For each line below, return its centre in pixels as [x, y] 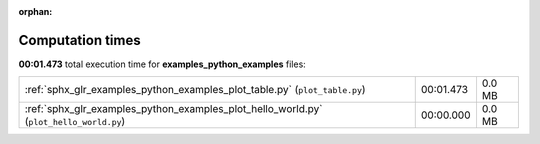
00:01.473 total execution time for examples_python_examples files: [162, 64]
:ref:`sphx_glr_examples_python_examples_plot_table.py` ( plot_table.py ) [195, 90]
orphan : [35, 11]
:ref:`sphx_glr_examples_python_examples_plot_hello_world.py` [173, 109]
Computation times [79, 40]
